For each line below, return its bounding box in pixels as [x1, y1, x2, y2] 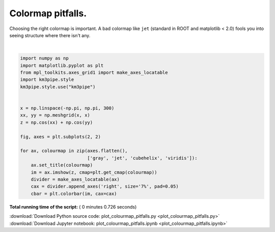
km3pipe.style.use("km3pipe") [20, 84, 96, 90]
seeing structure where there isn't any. [9, 32, 91, 38]
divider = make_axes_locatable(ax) [31, 176, 120, 182]
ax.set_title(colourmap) [31, 162, 93, 168]
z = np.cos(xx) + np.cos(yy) [20, 120, 93, 125]
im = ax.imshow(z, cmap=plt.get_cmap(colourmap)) [31, 169, 157, 175]
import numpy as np [20, 55, 69, 61]
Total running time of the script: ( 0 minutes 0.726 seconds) [9, 204, 137, 210]
